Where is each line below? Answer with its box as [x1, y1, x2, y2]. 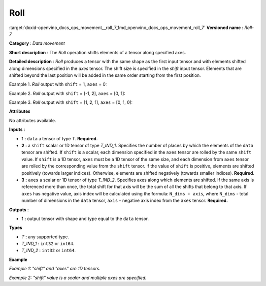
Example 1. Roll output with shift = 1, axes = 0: [9, 81, 107, 87]
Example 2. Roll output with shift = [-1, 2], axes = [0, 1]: [9, 90, 126, 96]
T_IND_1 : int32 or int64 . [21, 241, 75, 247]
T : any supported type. [21, 234, 69, 240]
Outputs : [9, 207, 29, 213]
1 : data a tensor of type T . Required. [21, 135, 98, 141]
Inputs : [9, 127, 26, 132]
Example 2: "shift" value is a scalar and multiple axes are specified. [9, 275, 147, 281]
